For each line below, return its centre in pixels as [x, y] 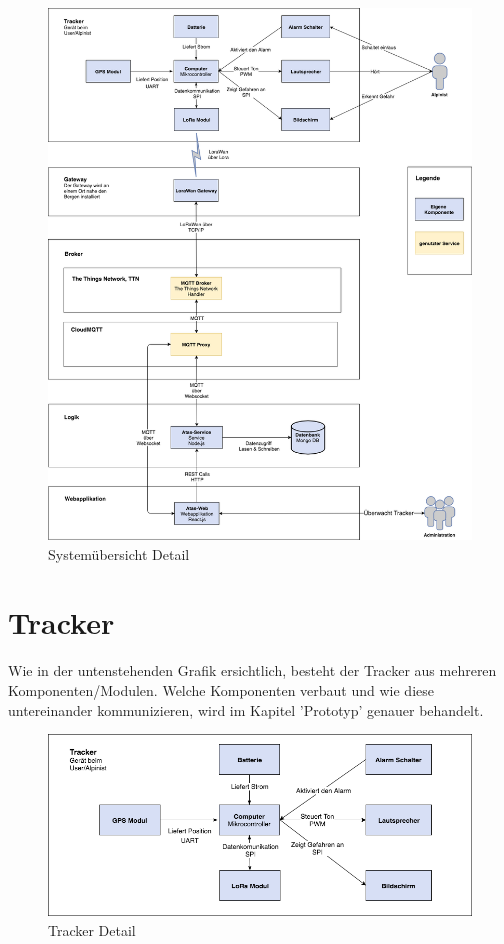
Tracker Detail [92, 929]
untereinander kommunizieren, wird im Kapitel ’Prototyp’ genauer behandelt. [246, 709]
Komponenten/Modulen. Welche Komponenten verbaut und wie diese [221, 689]
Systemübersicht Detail [119, 553]
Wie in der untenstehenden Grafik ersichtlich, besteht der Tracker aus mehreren [252, 670]
